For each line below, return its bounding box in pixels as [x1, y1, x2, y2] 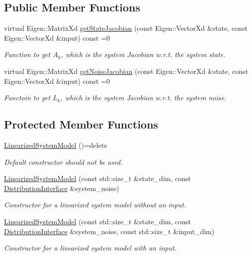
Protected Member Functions [4, 117, 159, 132]
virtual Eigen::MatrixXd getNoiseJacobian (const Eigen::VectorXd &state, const [4, 65, 249, 76]
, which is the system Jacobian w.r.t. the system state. [61, 49, 226, 60]
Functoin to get [4, 92, 51, 103]
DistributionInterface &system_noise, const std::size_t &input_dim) [4, 226, 215, 236]
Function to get [4, 49, 51, 60]
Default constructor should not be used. [4, 156, 123, 167]
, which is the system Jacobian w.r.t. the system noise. [60, 92, 227, 103]
